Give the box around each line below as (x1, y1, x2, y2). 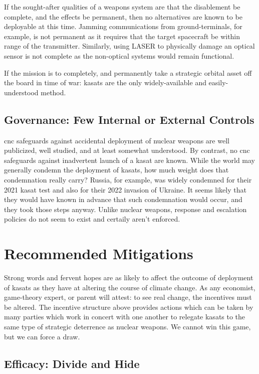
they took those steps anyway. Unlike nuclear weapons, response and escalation (4, 204, 247, 214)
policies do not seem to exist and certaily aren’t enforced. (4, 214, 180, 224)
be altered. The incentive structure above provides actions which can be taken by (4, 301, 253, 312)
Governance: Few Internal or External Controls (4, 111, 254, 127)
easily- (208, 77, 228, 88)
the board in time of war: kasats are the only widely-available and (4, 77, 206, 88)
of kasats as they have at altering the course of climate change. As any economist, (4, 282, 255, 292)
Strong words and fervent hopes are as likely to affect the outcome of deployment (4, 272, 253, 283)
